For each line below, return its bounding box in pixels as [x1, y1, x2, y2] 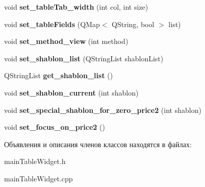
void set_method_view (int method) [4, 36, 129, 46]
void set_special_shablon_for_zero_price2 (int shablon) [4, 104, 201, 115]
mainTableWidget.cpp [4, 173, 73, 183]
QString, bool [112, 18, 155, 29]
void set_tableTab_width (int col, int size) [4, 2, 148, 12]
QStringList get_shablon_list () [4, 70, 113, 81]
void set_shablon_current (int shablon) [4, 87, 139, 98]
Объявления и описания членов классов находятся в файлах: [4, 138, 192, 149]
